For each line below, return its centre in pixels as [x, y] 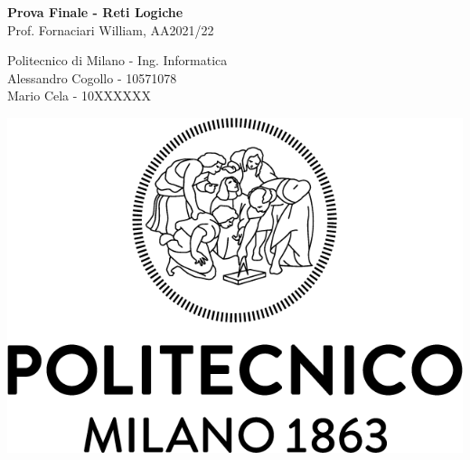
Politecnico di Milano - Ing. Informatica [117, 60]
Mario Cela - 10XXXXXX [80, 96]
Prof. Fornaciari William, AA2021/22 [111, 29]
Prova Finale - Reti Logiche [95, 12]
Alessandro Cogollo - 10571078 [92, 77]
